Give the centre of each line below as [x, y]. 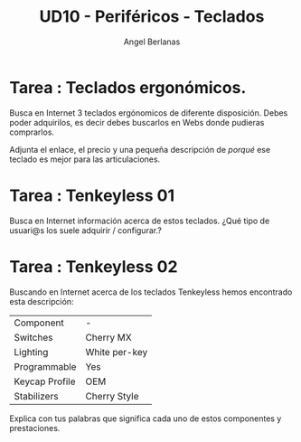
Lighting [31, 352]
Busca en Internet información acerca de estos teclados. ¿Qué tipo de [140, 221]
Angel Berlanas [152, 42]
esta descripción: [42, 301]
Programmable [45, 366]
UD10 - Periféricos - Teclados [152, 17]
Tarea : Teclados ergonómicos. [128, 87]
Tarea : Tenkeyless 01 [92, 195]
